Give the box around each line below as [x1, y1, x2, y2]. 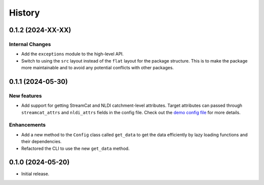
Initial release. [21, 171, 49, 177]
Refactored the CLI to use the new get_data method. [21, 145, 130, 151]
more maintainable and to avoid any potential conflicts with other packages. [21, 65, 174, 71]
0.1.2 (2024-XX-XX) [9, 26, 71, 34]
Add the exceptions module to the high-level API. [21, 51, 124, 57]
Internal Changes [9, 41, 51, 47]
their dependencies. [21, 139, 62, 144]
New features [9, 92, 42, 99]
